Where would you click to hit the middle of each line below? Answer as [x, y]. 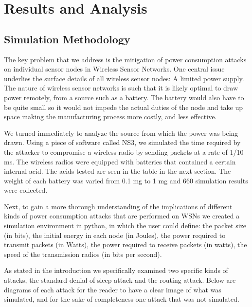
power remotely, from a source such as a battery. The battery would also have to [124, 97]
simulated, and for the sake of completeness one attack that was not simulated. [122, 299]
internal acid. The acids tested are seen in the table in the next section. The [117, 171]
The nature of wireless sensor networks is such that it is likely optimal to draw [121, 88]
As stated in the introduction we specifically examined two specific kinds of [116, 270]
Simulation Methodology [67, 39]
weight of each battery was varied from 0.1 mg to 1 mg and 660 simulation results [126, 180]
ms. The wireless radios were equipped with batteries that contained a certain [120, 161]
